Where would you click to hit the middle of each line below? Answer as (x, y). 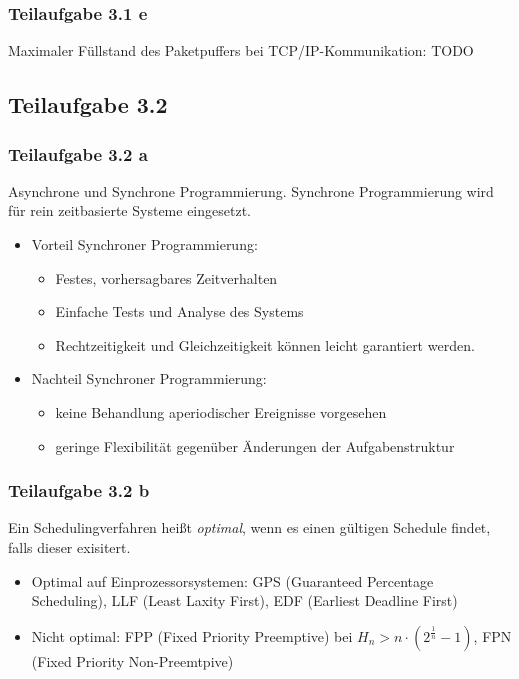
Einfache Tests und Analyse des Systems (179, 311)
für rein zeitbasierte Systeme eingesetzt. (129, 210)
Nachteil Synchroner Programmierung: (149, 378)
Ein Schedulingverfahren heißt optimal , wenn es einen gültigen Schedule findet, (249, 527)
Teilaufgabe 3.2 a (78, 153)
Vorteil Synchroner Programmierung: (144, 244)
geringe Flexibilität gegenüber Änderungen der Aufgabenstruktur (255, 445)
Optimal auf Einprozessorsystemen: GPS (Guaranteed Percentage (232, 580)
